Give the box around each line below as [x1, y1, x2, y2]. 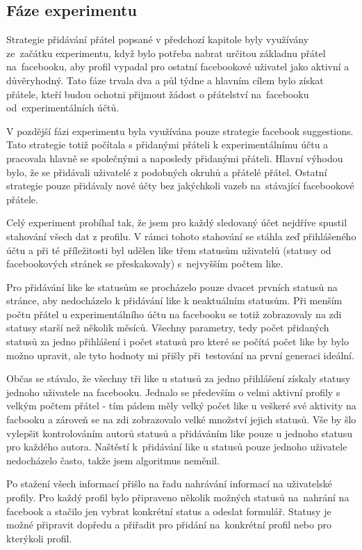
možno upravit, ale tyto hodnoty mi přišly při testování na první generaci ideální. [6, 347, 354, 362]
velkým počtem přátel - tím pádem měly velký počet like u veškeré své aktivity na [6, 398, 356, 413]
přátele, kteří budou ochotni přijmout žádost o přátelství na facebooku [6, 86, 309, 101]
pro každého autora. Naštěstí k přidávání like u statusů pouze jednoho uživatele [6, 439, 347, 454]
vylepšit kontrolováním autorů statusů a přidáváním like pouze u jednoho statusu [6, 425, 352, 440]
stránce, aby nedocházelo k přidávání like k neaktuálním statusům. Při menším [6, 293, 343, 308]
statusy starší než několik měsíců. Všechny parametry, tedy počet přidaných [6, 320, 329, 335]
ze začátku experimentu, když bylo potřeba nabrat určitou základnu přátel [6, 45, 326, 60]
